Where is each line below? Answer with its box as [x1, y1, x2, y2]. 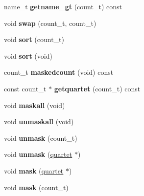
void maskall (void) [4, 100, 65, 110]
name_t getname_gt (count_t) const [4, 1, 122, 11]
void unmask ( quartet [4, 149, 72, 159]
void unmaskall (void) [4, 116, 74, 127]
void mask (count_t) [4, 182, 69, 192]
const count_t [4, 83, 47, 93]
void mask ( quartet [4, 165, 64, 175]
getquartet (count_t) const [54, 83, 141, 93]
